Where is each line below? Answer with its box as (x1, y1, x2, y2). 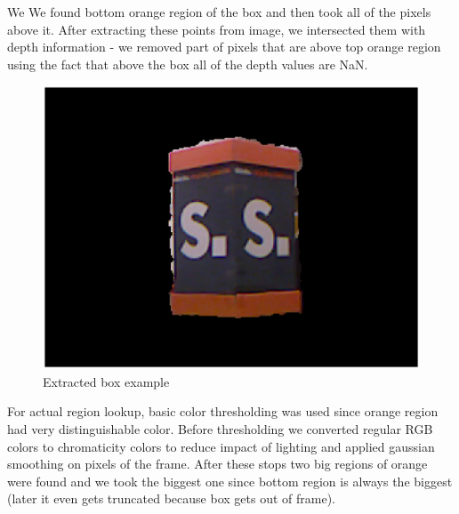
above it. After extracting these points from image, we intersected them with (7, 20, 426, 38)
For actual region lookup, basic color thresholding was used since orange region (7, 402, 439, 421)
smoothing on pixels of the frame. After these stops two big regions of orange (7, 454, 428, 473)
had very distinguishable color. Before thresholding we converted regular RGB (7, 419, 433, 438)
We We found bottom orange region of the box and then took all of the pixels (7, 3, 431, 20)
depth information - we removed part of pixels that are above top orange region (7, 37, 441, 56)
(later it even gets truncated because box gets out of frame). (7, 489, 335, 508)
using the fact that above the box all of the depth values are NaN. (7, 54, 368, 73)
